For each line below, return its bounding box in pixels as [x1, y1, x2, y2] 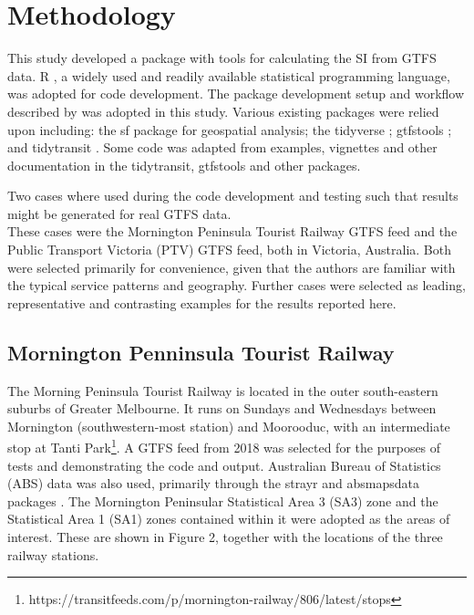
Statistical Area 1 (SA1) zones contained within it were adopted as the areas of [7, 509, 450, 528]
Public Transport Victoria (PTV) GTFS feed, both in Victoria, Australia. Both [7, 240, 452, 259]
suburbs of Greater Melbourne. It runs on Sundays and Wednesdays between [7, 399, 437, 418]
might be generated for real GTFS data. [7, 203, 232, 223]
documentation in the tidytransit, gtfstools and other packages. [7, 155, 361, 174]
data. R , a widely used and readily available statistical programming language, [7, 66, 450, 85]
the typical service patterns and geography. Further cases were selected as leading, [7, 276, 466, 295]
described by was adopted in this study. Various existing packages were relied [7, 101, 439, 120]
